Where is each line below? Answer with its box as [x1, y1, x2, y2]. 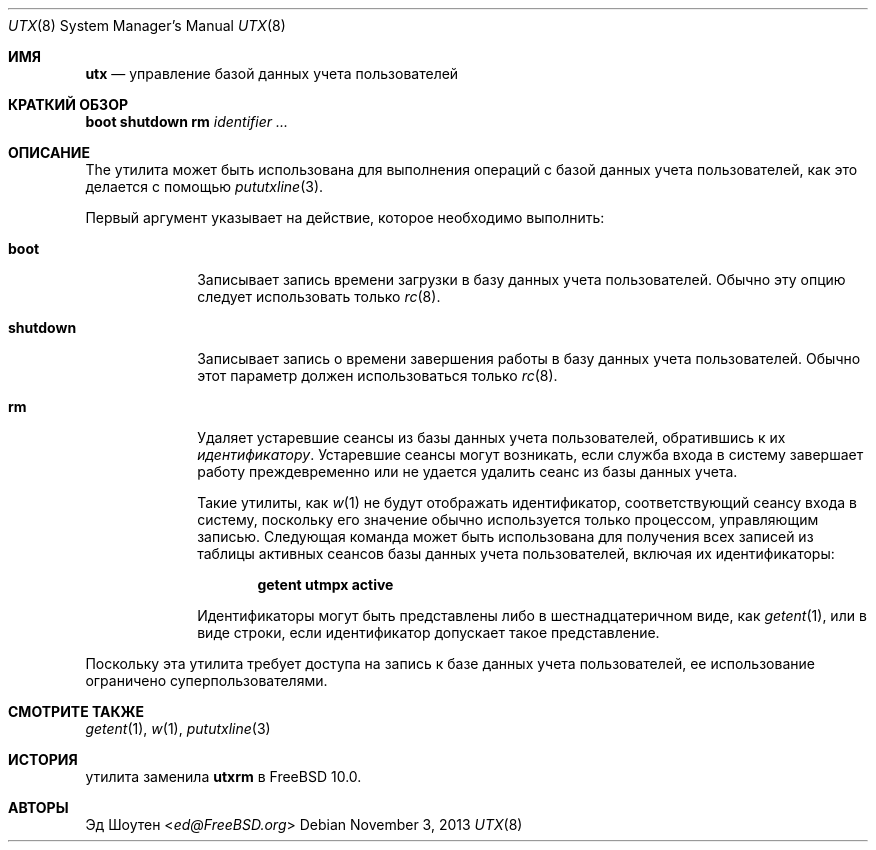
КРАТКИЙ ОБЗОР [8, 96, 128, 113]
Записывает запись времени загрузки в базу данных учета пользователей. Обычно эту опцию [197, 271, 846, 288]
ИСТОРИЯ [8, 751, 78, 768]
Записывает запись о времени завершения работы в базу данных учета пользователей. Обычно [197, 350, 861, 367]
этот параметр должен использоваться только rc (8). [197, 367, 558, 384]
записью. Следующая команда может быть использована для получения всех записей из [197, 528, 814, 545]
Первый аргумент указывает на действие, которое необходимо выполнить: [85, 209, 605, 226]
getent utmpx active [257, 576, 394, 593]
